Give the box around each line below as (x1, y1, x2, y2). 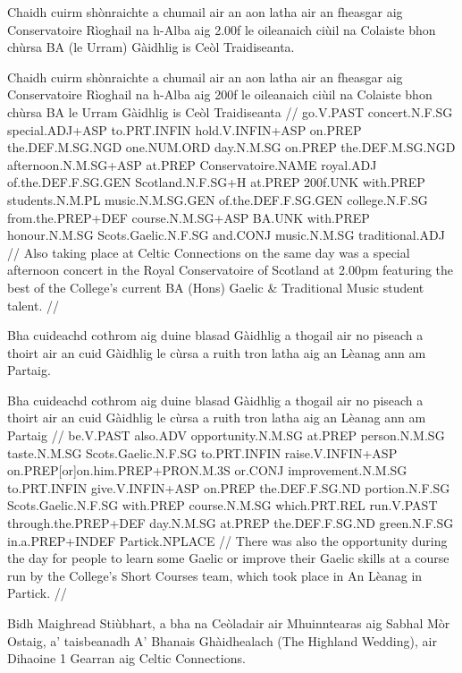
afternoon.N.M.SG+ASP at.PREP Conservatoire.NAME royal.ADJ (7, 155, 377, 174)
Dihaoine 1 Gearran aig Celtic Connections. (7, 649, 246, 668)
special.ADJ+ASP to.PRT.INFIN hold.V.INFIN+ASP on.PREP (7, 120, 362, 139)
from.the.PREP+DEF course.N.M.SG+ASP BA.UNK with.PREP (7, 208, 370, 226)
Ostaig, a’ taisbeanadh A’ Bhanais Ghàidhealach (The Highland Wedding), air (7, 631, 437, 650)
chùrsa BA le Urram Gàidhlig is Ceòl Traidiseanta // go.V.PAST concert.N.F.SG (7, 102, 453, 121)
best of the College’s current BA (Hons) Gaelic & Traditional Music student (7, 277, 424, 296)
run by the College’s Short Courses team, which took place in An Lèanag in (7, 566, 423, 584)
